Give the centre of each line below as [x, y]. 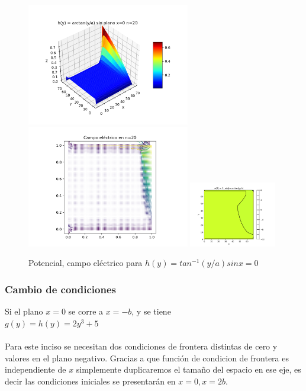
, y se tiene [151, 311]
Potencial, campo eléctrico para [86, 263]
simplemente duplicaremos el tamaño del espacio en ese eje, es [189, 369]
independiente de [36, 369]
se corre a [86, 311]
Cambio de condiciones [60, 289]
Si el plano [24, 311]
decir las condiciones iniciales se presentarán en [90, 381]
